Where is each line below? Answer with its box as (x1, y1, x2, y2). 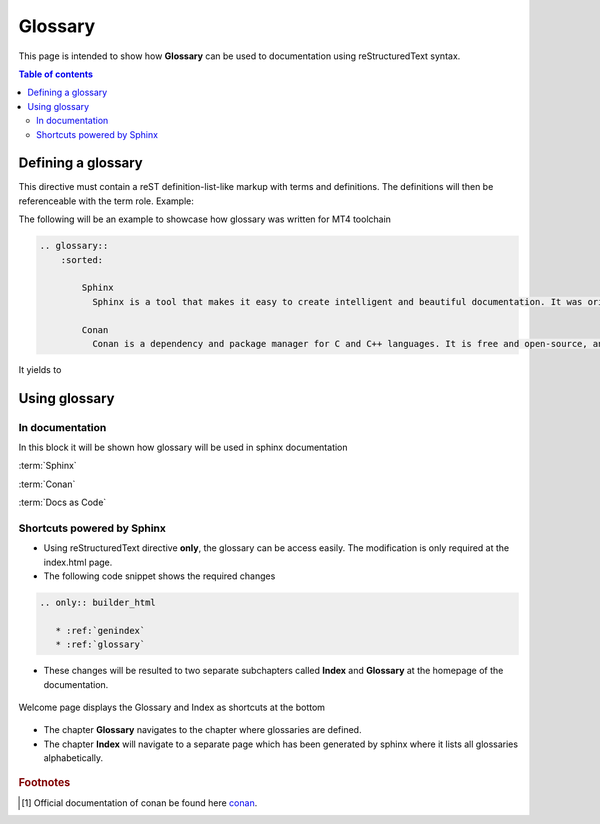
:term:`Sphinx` (18, 460, 77, 472)
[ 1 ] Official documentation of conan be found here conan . (21, 796, 258, 809)
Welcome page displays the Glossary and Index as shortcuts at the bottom (18, 701, 325, 714)
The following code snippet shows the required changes (43, 570, 276, 582)
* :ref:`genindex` (55, 625, 146, 636)
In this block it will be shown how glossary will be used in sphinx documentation (18, 441, 349, 454)
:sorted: (60, 254, 104, 265)
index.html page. (43, 556, 113, 568)
